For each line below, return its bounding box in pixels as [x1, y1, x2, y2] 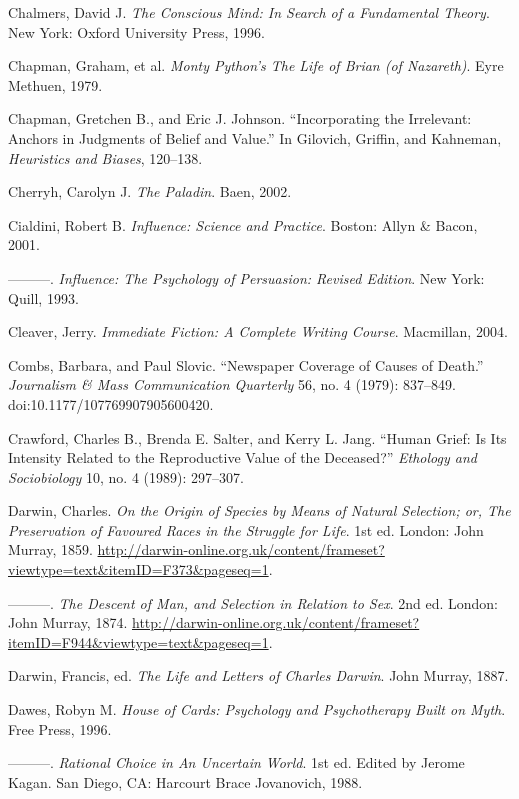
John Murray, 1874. [8, 612, 128, 633]
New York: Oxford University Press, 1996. [8, 21, 265, 42]
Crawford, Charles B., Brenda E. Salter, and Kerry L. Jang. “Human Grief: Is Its [8, 427, 507, 448]
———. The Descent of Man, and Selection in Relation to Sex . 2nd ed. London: [8, 592, 498, 613]
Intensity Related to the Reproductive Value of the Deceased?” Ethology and [8, 447, 477, 468]
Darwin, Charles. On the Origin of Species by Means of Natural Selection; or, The [8, 500, 511, 521]
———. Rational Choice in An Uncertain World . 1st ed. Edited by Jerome [8, 752, 465, 773]
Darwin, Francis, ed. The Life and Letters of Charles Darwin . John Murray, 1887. [8, 665, 509, 686]
